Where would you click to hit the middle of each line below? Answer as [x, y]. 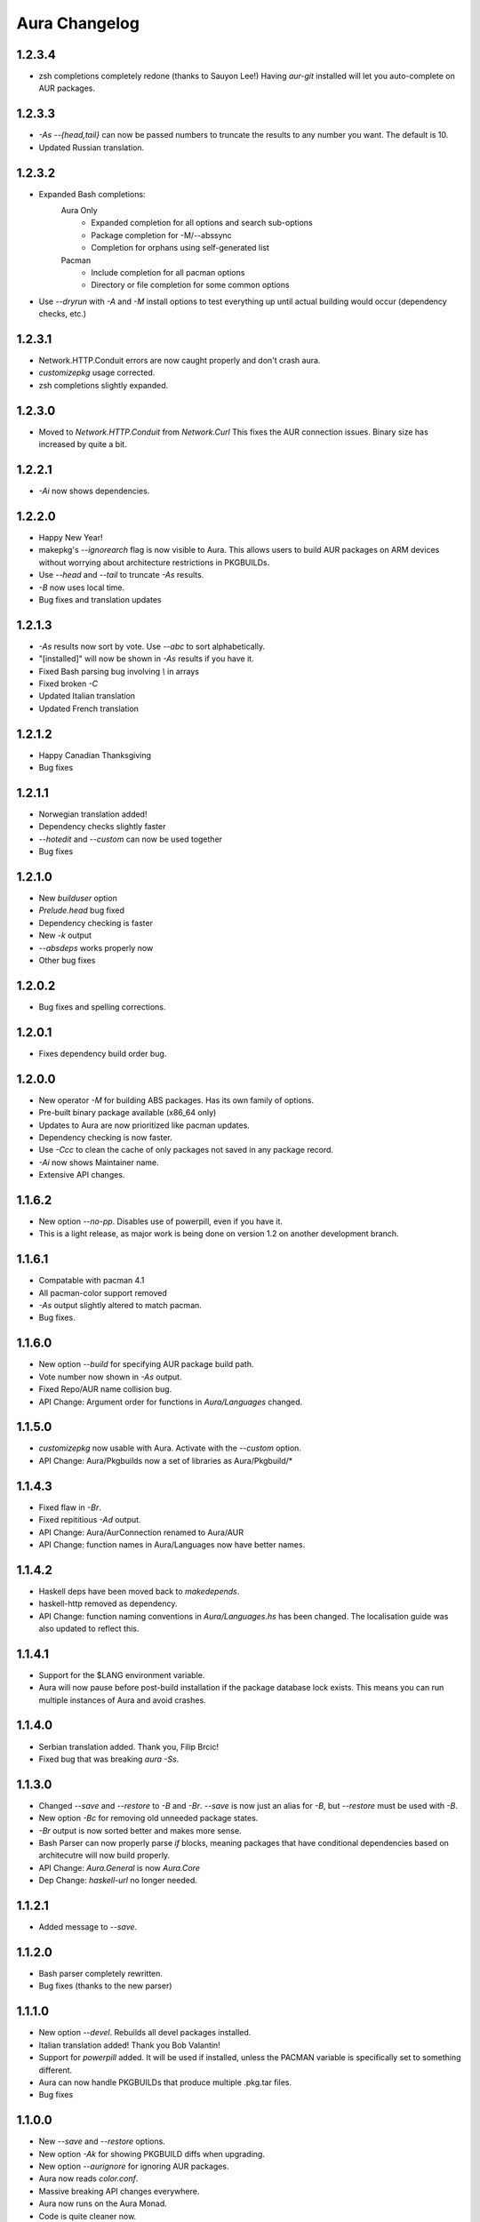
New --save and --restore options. [102, 2141]
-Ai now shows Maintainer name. [99, 1162]
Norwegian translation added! [93, 814]
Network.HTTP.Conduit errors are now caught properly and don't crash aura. [180, 361]
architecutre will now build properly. [104, 1855]
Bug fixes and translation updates [100, 599]
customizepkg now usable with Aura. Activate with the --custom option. [170, 1448]
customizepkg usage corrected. [97, 372]
